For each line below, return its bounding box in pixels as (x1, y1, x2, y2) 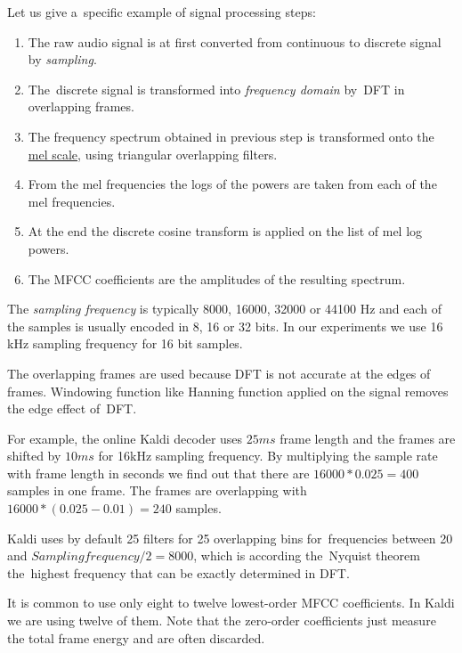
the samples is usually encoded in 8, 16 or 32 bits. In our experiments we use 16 (7, 316, 443, 335)
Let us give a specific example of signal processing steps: (7, 3, 316, 20)
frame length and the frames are (280, 429, 456, 447)
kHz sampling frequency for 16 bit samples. (7, 334, 243, 353)
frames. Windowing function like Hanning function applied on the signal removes (7, 381, 449, 400)
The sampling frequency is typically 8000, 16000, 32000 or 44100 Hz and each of (7, 299, 442, 318)
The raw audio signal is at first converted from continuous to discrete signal (28, 32, 442, 51)
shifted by (7, 446, 61, 465)
